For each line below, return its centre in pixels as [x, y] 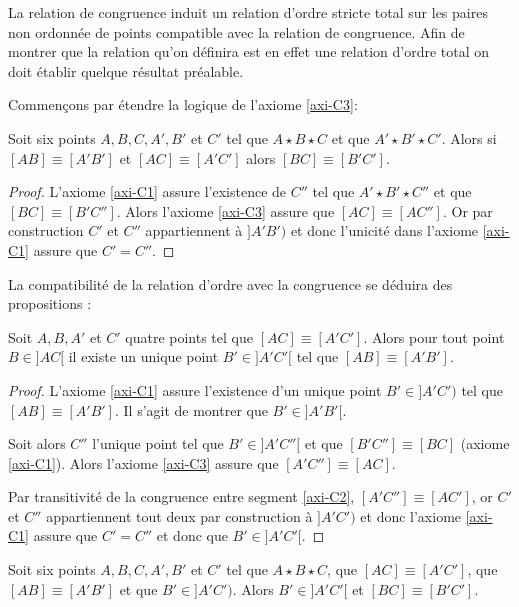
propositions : [50, 303]
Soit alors [37, 443]
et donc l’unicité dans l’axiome [384, 230]
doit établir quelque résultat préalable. [126, 70]
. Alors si [469, 137]
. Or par [467, 210]
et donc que [192, 535]
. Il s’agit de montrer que [191, 409]
